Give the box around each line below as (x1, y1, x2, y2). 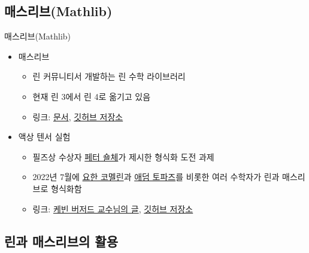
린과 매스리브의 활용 (4, 231, 118, 250)
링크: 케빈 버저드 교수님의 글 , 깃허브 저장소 (32, 202, 193, 215)
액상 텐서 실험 (18, 130, 71, 143)
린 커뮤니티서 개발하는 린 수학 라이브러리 (32, 70, 186, 83)
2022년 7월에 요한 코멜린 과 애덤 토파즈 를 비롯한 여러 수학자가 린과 (32, 170, 280, 183)
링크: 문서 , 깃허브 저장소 (32, 110, 123, 123)
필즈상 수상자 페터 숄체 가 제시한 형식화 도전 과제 (32, 150, 214, 163)
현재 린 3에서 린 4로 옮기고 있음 (32, 90, 151, 102)
